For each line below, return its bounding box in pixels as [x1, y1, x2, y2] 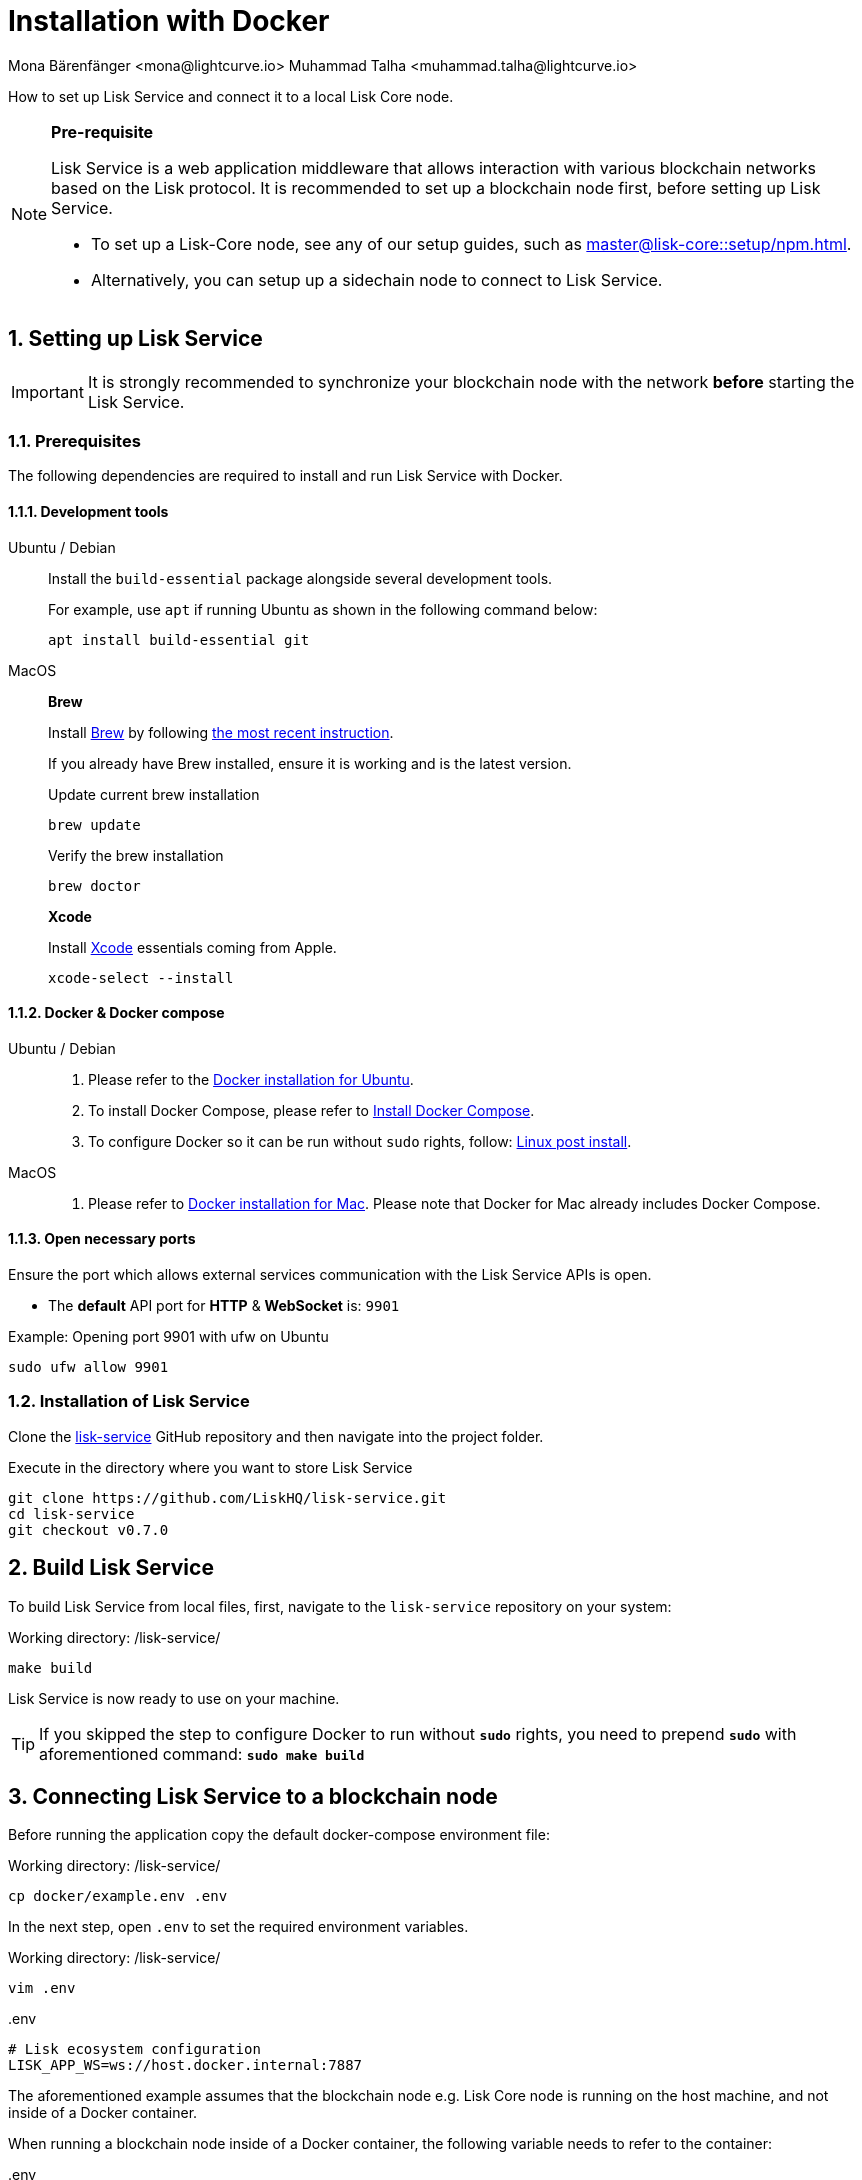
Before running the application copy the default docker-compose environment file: [8, 1826, 550, 1844]
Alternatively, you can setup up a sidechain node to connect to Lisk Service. [91, 269, 663, 290]
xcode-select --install [48, 969, 234, 986]
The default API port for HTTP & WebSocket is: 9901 [48, 1297, 400, 1314]
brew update [48, 816, 141, 833]
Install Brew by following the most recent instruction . [48, 723, 394, 741]
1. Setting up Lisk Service [8, 326, 263, 352]
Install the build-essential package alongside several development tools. [48, 569, 553, 587]
